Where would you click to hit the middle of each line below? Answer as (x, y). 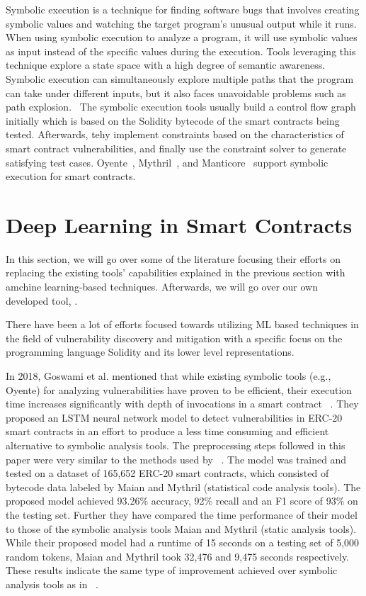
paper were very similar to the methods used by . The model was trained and (176, 459)
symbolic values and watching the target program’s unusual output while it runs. (181, 23)
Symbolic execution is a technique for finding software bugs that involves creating (183, 9)
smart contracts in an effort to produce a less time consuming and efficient (167, 431)
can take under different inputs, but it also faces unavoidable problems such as (176, 92)
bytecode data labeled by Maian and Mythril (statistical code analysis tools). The (183, 487)
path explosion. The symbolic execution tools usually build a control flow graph (181, 107)
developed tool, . (42, 300)
